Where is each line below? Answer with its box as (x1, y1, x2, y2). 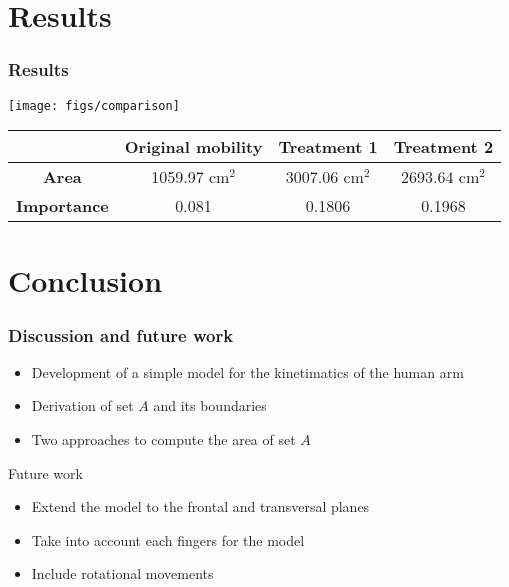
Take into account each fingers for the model (31, 529, 305, 550)
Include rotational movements (31, 563, 214, 584)
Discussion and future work (8, 322, 234, 347)
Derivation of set (31, 395, 134, 416)
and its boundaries (153, 395, 267, 416)
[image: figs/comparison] (8, 98, 180, 113)
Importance (16, 194, 109, 218)
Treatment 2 (393, 135, 494, 159)
